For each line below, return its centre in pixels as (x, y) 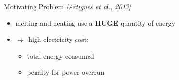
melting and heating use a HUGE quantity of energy (95, 23)
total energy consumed (61, 55)
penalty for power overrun (66, 72)
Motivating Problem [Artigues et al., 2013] (68, 6)
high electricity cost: (58, 39)
